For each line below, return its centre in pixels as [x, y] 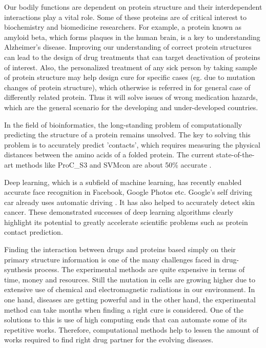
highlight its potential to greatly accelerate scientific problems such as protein [126, 222]
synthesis [18, 269]
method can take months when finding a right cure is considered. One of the [124, 309]
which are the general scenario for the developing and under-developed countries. [131, 107]
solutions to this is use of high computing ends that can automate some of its [126, 320]
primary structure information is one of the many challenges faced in [112, 259]
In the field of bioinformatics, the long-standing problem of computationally [123, 124]
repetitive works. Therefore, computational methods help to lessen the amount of [131, 329]
